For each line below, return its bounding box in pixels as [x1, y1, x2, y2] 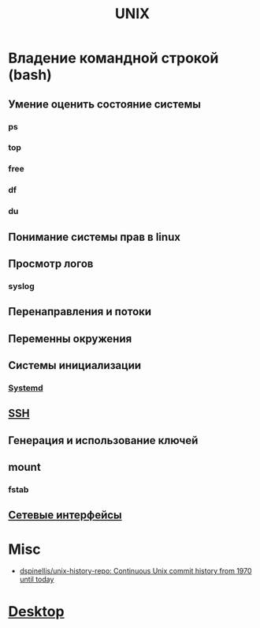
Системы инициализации [8, 359, 142, 372]
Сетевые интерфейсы [8, 509, 122, 522]
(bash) [8, 66, 53, 84]
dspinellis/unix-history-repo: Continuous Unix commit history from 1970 [19, 566, 252, 576]
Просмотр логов [8, 257, 94, 270]
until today [19, 574, 54, 585]
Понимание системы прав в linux [8, 230, 181, 243]
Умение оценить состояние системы [8, 97, 201, 111]
